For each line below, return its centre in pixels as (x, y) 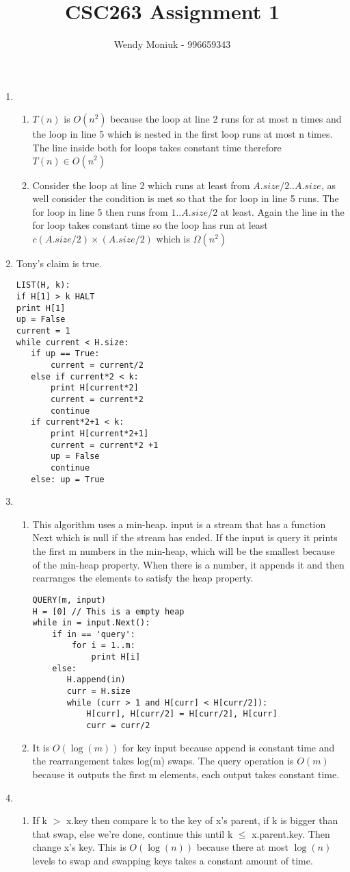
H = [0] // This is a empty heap (108, 611)
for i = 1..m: (103, 646)
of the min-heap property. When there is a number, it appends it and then (188, 564)
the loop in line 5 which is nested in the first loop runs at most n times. (183, 134)
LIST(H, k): (43, 285)
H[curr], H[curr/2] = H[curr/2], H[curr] (182, 714)
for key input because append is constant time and (229, 747)
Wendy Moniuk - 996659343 (172, 44)
